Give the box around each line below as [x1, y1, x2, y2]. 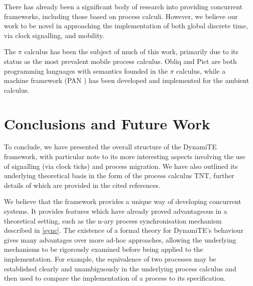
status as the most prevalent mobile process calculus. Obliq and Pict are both [4, 56, 237, 66]
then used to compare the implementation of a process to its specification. [4, 273, 226, 283]
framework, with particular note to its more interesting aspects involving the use [4, 151, 246, 162]
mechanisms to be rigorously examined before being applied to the [4, 244, 203, 254]
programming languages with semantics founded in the [4, 65, 168, 76]
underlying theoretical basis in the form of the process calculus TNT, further [4, 170, 234, 181]
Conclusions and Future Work [4, 113, 210, 133]
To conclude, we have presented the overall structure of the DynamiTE [4, 142, 217, 152]
